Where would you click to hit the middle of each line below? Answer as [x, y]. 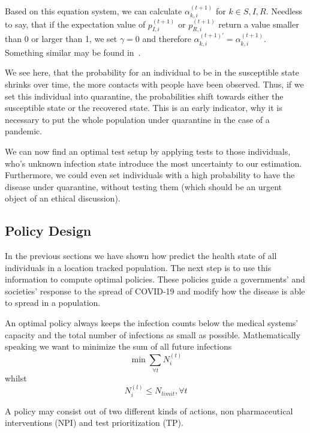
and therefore [167, 39]
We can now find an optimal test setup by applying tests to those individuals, [148, 151]
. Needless [284, 10]
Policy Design [48, 231]
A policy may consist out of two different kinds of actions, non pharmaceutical [149, 411]
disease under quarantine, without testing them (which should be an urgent [144, 186]
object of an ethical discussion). [63, 198]
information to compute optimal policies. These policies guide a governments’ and [155, 279]
